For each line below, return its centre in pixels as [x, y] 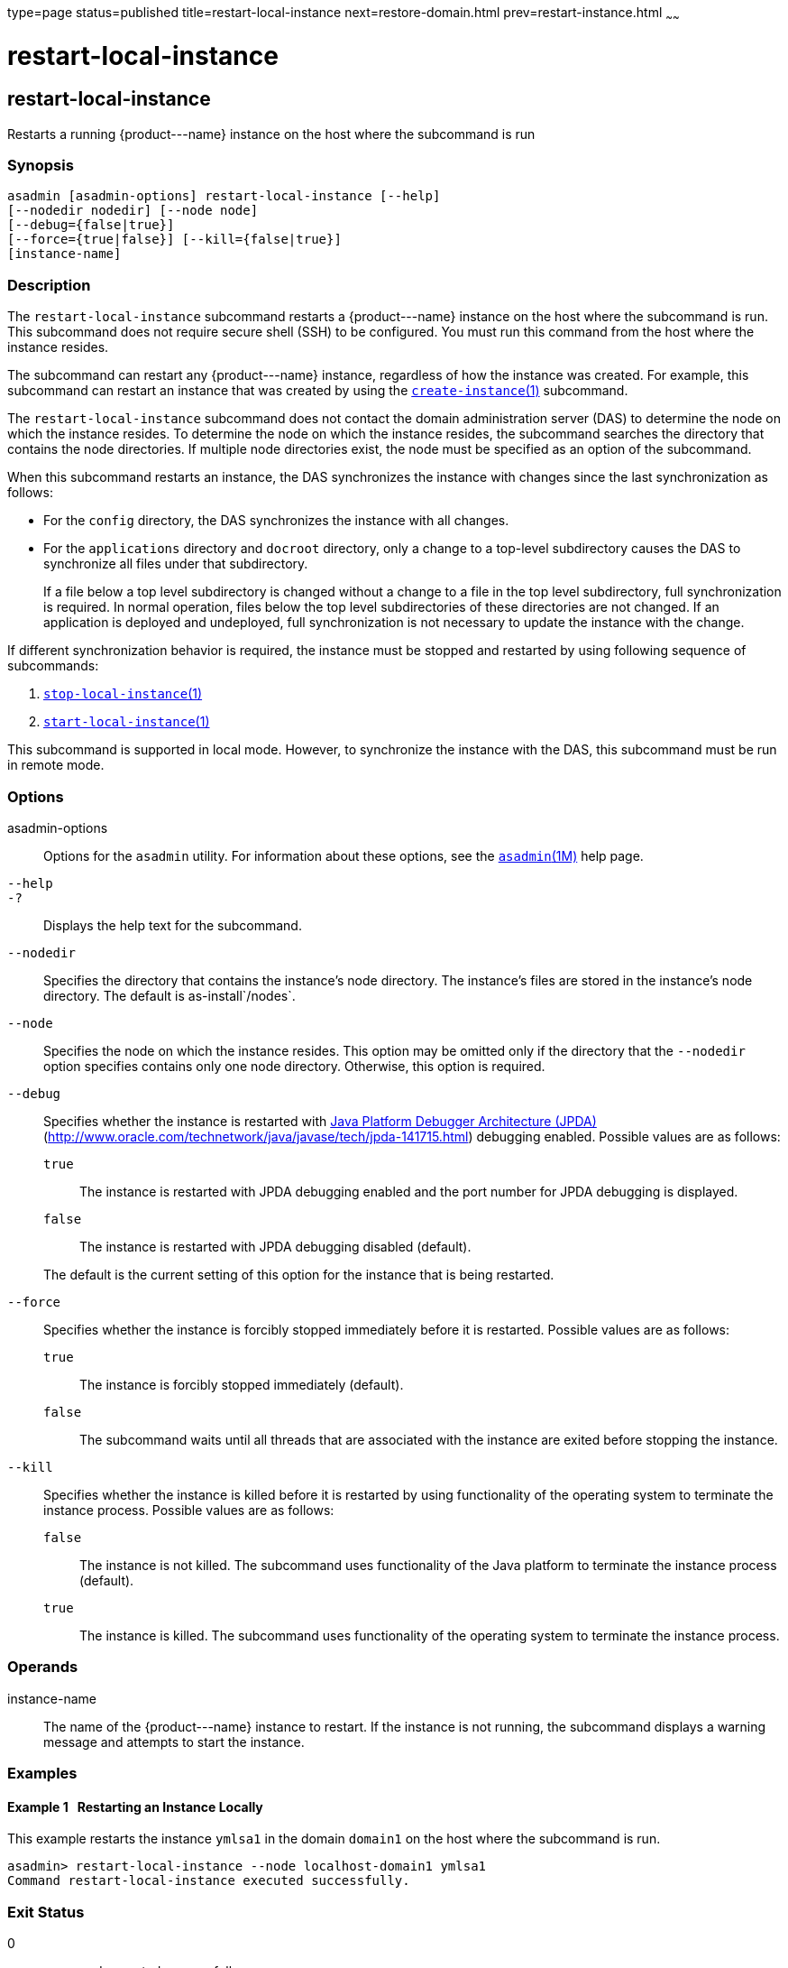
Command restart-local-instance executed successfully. [209, 1881]
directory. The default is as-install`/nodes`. [170, 995]
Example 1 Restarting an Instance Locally [135, 1806]
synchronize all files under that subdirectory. [176, 564]
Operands [43, 1667]
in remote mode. [56, 765]
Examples [42, 1774]
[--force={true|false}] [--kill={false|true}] [174, 240]
